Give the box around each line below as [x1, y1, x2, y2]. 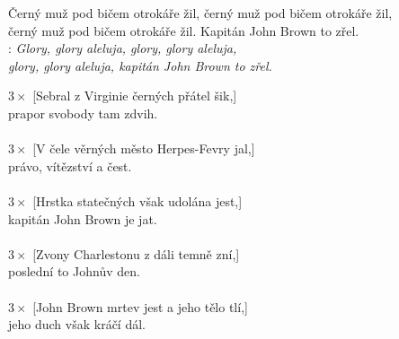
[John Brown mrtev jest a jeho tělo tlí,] [32, 297, 248, 316]
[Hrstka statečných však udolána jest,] [32, 191, 243, 210]
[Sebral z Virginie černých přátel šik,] [32, 86, 237, 105]
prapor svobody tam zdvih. [8, 103, 158, 122]
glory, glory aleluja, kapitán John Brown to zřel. [8, 56, 272, 74]
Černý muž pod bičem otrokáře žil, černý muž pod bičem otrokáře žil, [8, 4, 393, 22]
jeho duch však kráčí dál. [8, 315, 146, 334]
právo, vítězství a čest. [8, 156, 132, 175]
